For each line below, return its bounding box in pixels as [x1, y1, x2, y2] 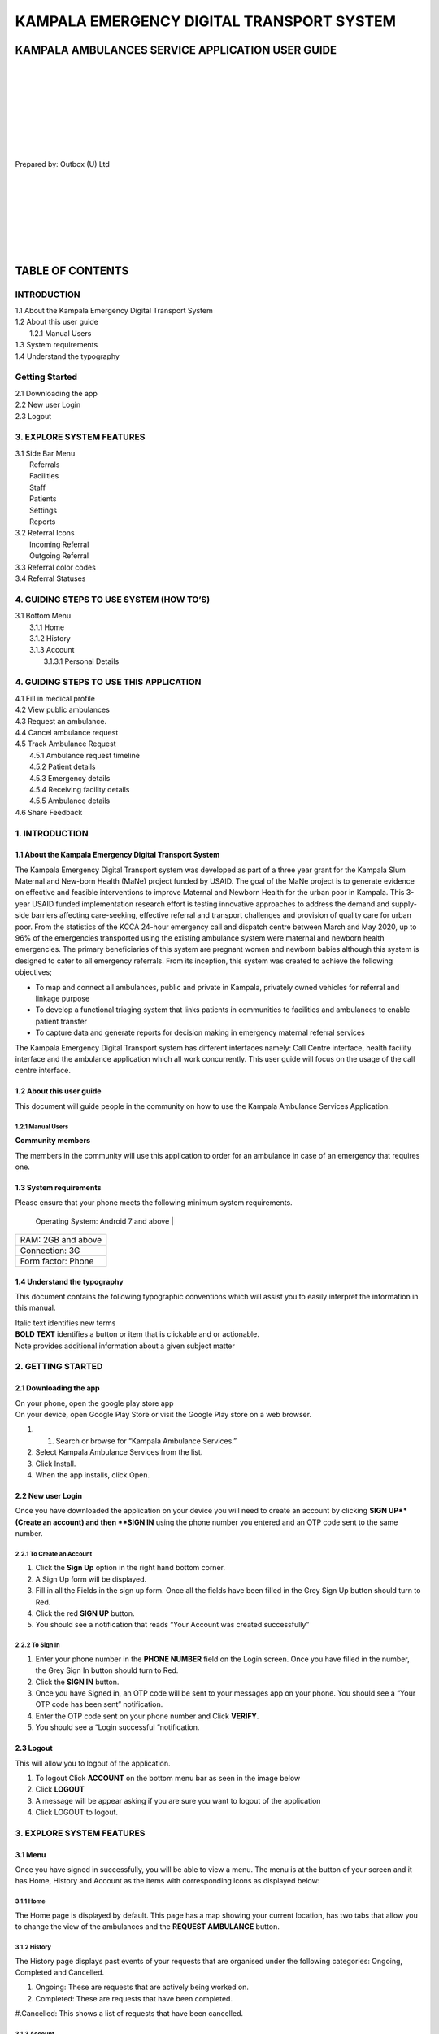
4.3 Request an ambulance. [15, 716, 107, 726]
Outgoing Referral [29, 551, 89, 561]
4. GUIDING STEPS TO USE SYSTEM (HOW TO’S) [15, 594, 211, 605]
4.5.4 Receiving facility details [29, 784, 130, 794]
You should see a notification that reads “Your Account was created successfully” [35, 1620, 310, 1630]
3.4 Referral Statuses [15, 574, 86, 583]
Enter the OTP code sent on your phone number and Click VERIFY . [35, 1711, 259, 1721]
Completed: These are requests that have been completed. [35, 1993, 233, 2003]
